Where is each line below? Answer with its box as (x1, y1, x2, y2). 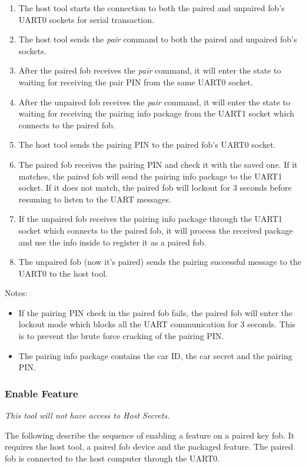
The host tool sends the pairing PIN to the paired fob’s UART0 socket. (18, 138, 276, 151)
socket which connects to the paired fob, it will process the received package (18, 224, 293, 236)
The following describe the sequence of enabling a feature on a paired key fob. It (5, 429, 295, 441)
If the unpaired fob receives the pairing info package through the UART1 (18, 213, 282, 225)
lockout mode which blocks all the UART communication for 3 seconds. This (18, 318, 296, 330)
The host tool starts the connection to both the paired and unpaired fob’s (18, 2, 285, 14)
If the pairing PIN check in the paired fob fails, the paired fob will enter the (18, 306, 292, 318)
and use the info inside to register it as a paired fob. (18, 235, 207, 248)
